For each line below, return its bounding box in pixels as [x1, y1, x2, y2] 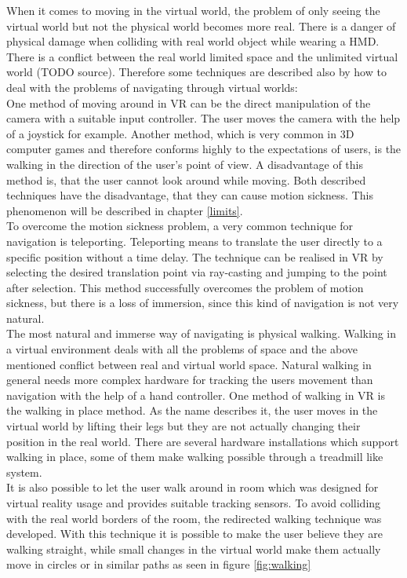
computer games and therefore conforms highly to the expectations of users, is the [6, 141, 402, 157]
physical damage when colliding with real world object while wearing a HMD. [6, 33, 380, 49]
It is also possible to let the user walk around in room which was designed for [6, 479, 379, 496]
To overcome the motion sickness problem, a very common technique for [6, 218, 354, 234]
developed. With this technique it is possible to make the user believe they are [6, 525, 383, 542]
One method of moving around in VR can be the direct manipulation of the [6, 94, 371, 111]
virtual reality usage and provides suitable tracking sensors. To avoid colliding [6, 495, 381, 510]
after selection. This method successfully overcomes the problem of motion [6, 279, 364, 295]
